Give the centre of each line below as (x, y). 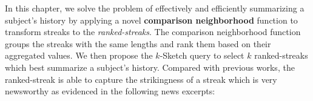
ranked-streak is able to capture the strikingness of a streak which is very (141, 79)
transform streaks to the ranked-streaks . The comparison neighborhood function (153, 32)
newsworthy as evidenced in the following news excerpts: (110, 91)
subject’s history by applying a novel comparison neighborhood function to (151, 20)
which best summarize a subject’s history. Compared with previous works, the (150, 67)
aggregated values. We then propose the (79, 55)
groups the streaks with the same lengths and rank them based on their (138, 43)
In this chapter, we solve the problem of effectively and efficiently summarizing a (155, 8)
